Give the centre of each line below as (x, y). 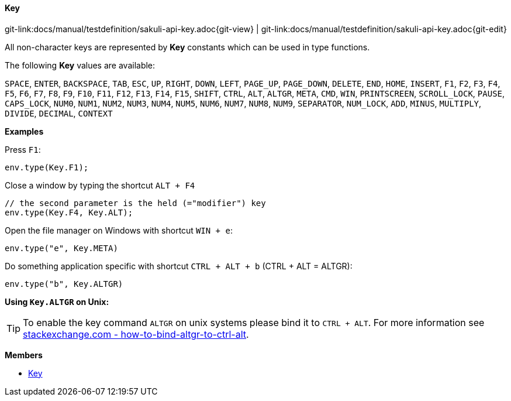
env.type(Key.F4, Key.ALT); (69, 212)
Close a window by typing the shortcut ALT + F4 (100, 185)
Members (24, 355)
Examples (24, 131)
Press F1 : (23, 149)
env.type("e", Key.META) (61, 248)
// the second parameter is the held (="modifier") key (135, 203)
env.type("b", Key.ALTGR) (64, 284)
